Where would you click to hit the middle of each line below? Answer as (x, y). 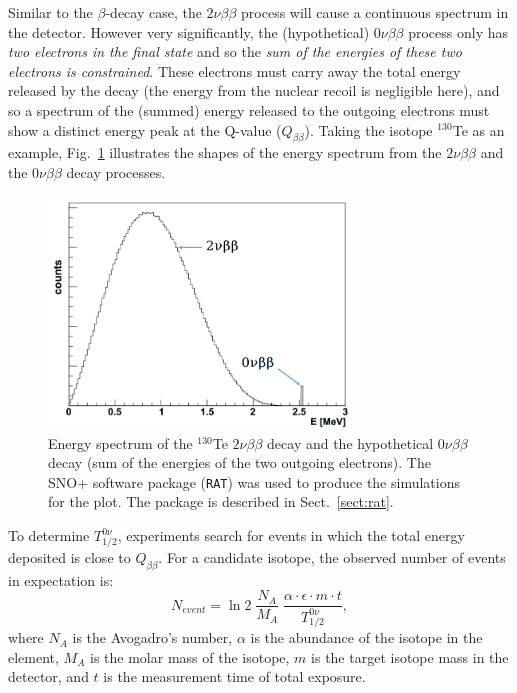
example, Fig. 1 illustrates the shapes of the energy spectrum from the (225, 152)
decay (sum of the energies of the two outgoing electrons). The (239, 462)
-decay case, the (153, 12)
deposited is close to (69, 556)
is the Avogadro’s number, (152, 637)
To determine (49, 535)
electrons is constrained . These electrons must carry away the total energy (234, 70)
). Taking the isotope (368, 129)
